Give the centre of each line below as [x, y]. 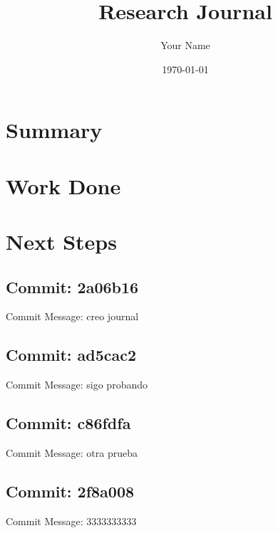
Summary [54, 130]
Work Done [63, 185]
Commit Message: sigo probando [77, 385]
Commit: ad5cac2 [71, 355]
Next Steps [61, 242]
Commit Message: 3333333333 [71, 521]
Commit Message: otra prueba [72, 453]
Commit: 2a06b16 [72, 286]
